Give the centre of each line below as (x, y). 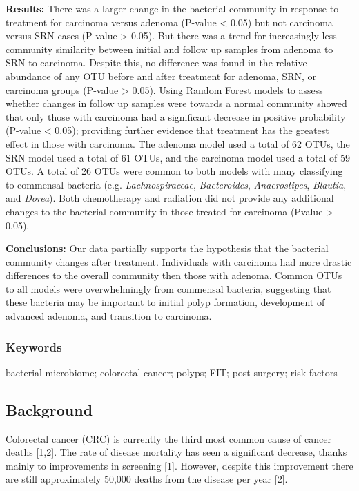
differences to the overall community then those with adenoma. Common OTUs (174, 275)
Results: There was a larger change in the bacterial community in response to (172, 8)
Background (49, 409)
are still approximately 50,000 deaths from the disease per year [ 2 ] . (147, 479)
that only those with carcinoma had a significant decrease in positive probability (176, 116)
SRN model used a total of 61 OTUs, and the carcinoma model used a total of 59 (178, 157)
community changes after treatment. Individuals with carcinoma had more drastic (179, 261)
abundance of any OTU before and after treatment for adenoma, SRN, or (161, 76)
